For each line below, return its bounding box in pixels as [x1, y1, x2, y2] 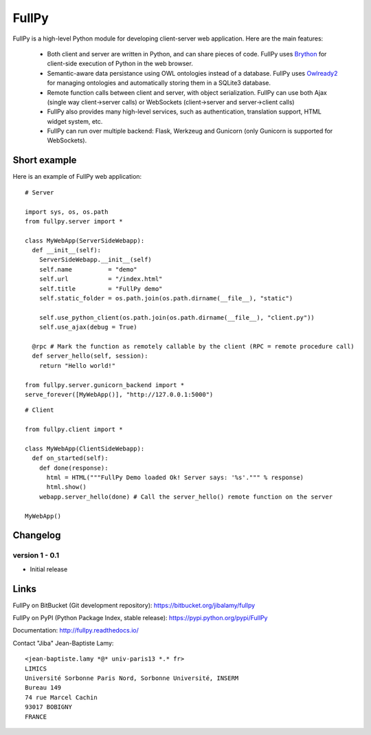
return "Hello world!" [38, 362, 116, 369]
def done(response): [38, 464, 109, 472]
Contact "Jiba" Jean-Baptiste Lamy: [12, 639, 114, 647]
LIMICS [25, 664, 47, 672]
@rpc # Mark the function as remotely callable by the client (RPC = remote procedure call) [32, 342, 355, 350]
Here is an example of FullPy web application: [12, 173, 142, 181]
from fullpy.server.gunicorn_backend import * [25, 381, 185, 388]
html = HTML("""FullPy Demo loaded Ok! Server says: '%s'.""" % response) [46, 474, 304, 481]
